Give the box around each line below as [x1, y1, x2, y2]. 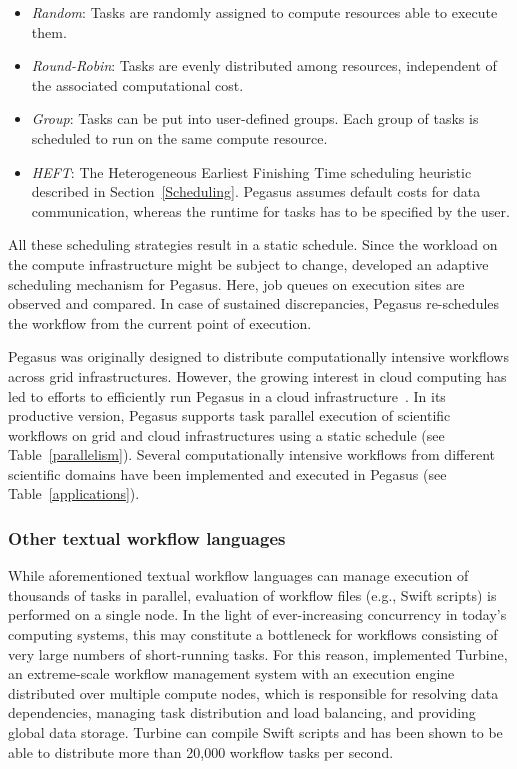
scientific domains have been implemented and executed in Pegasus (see [8, 463, 447, 484]
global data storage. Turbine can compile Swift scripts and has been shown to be [8, 722, 503, 743]
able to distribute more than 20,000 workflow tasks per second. [8, 741, 394, 762]
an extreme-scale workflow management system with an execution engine [8, 663, 455, 684]
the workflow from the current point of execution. [8, 312, 312, 333]
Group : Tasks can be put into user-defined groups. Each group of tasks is [31, 108, 479, 129]
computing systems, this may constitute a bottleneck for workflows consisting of [8, 624, 498, 645]
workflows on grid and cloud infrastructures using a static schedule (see [8, 424, 445, 445]
